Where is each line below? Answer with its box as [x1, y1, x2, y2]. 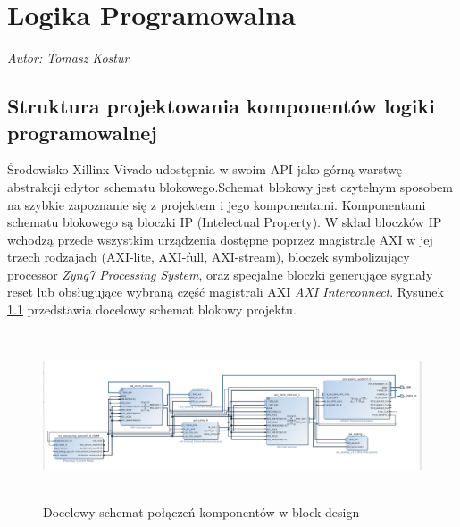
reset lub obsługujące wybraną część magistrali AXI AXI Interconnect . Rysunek [7, 282, 444, 301]
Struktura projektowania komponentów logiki [7, 92, 435, 120]
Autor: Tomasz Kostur [7, 48, 130, 67]
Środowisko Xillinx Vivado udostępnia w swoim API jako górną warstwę [7, 160, 403, 179]
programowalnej [7, 118, 157, 146]
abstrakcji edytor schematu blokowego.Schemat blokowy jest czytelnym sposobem [7, 177, 453, 196]
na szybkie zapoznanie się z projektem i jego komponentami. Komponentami [7, 195, 426, 213]
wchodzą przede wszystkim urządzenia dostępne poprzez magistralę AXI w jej [7, 230, 433, 248]
